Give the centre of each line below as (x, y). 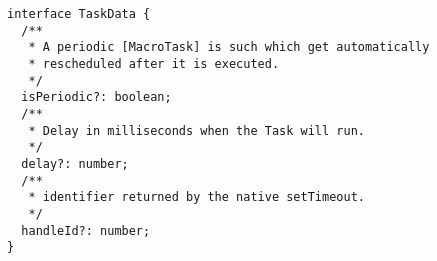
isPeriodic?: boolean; (96, 97)
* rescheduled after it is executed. (154, 63)
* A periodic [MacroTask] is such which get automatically (229, 47)
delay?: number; (75, 163)
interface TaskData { (79, 14)
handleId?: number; (86, 230)
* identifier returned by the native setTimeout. (196, 197)
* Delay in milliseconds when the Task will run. (196, 130)
